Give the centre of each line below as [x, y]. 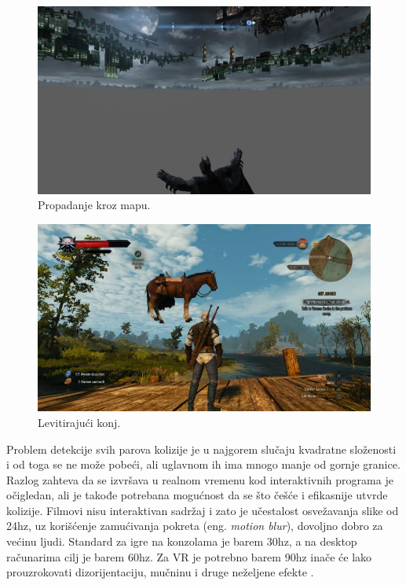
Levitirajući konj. [79, 422]
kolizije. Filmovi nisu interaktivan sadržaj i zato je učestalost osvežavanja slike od [203, 510]
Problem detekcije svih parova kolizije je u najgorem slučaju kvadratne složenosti [201, 449]
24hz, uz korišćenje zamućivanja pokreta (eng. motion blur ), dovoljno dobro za [195, 526]
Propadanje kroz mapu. [94, 205]
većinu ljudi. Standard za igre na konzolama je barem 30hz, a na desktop [182, 541]
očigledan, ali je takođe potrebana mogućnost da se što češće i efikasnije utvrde [197, 495]
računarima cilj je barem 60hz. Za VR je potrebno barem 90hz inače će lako [189, 556]
